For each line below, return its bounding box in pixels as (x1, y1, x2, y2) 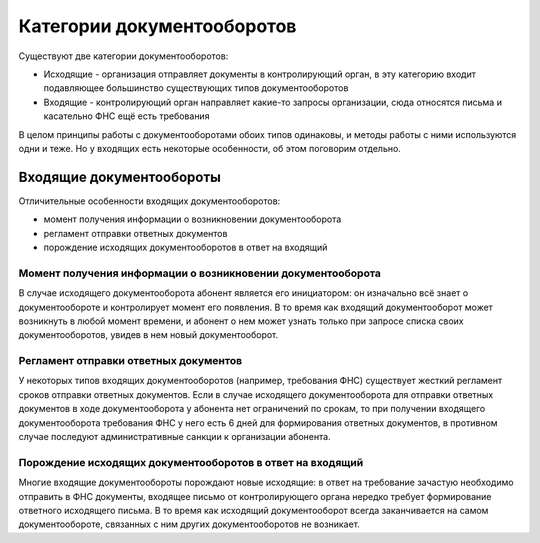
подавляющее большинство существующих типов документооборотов (43, 82, 349, 94)
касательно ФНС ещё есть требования (43, 110, 210, 122)
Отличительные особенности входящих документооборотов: (18, 195, 281, 207)
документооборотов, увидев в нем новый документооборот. (18, 329, 279, 341)
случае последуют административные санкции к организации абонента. (18, 430, 331, 442)
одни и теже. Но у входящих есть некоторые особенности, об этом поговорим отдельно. (18, 142, 402, 154)
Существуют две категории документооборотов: (18, 50, 229, 62)
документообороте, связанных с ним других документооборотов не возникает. (18, 518, 360, 530)
